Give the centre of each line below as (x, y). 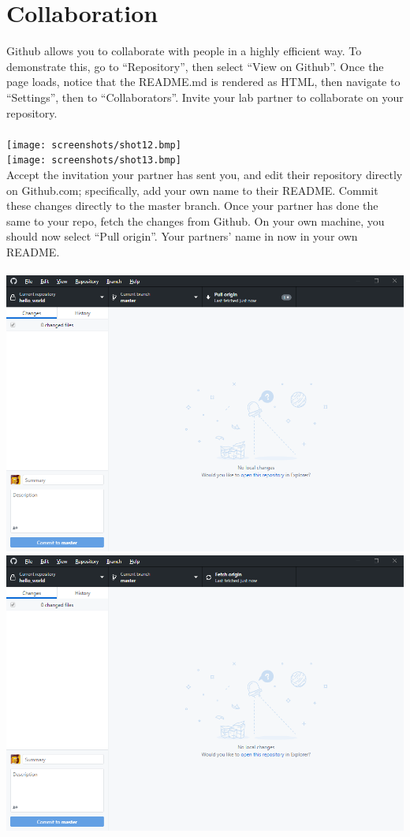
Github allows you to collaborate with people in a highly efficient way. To (184, 51)
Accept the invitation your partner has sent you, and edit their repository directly (205, 174)
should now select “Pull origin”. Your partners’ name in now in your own (182, 236)
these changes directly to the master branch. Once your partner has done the (192, 206)
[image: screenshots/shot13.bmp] (94, 161)
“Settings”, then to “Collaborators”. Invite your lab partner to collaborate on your (205, 97)
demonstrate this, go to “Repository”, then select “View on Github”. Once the (195, 66)
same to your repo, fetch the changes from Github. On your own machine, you (196, 220)
